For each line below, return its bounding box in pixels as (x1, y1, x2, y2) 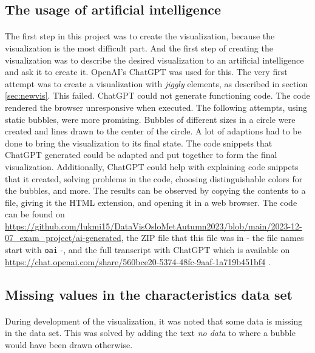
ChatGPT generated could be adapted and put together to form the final (5, 148, 277, 161)
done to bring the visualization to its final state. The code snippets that (5, 136, 273, 149)
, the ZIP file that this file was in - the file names (121, 231, 304, 244)
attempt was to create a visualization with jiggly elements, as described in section (5, 77, 308, 90)
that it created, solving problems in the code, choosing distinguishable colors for (5, 172, 303, 185)
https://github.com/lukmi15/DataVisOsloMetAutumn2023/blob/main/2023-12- (5, 219, 302, 232)
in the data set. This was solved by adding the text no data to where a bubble (5, 326, 296, 339)
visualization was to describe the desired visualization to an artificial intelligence (5, 53, 304, 66)
